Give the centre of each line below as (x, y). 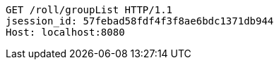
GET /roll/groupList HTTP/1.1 (89, 10)
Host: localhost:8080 (65, 32)
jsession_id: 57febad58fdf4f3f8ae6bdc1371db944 (140, 21)
